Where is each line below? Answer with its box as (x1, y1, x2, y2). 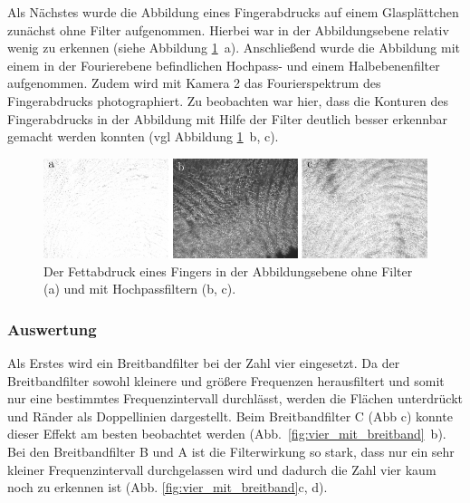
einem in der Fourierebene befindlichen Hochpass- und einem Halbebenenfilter (7, 55, 440, 74)
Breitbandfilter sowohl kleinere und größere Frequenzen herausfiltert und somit (7, 371, 445, 390)
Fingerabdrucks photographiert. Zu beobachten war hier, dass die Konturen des (7, 91, 448, 110)
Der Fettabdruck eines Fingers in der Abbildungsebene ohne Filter (43, 261, 413, 280)
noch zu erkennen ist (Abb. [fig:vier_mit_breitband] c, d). (7, 478, 328, 497)
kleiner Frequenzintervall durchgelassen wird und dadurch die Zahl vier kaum (7, 459, 436, 479)
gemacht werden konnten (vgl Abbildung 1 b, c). (7, 127, 279, 146)
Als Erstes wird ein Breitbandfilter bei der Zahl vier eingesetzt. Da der (7, 353, 400, 372)
